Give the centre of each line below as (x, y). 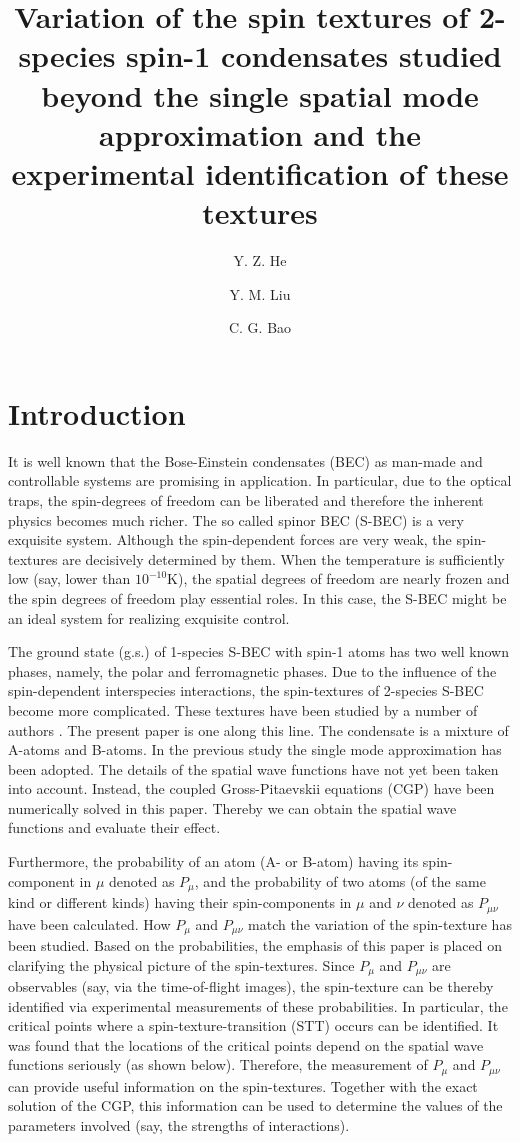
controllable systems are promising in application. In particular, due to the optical (260, 480)
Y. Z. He (260, 260)
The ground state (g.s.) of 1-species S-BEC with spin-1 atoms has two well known (259, 651)
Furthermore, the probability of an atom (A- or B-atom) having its (213, 861)
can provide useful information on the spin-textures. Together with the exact (243, 1085)
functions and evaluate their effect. (114, 827)
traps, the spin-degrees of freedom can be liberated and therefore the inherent (246, 499)
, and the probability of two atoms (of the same (340, 880)
